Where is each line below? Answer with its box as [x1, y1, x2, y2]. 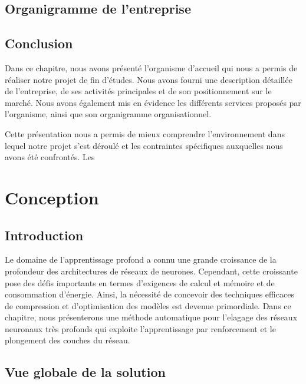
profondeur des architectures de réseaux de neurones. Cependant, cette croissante [5, 264, 298, 277]
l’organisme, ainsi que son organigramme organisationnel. [5, 108, 212, 120]
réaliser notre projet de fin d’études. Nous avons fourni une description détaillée [5, 73, 292, 85]
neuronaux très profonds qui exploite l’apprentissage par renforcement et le [5, 322, 276, 335]
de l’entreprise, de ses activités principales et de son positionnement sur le [5, 85, 272, 97]
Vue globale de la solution [5, 363, 166, 381]
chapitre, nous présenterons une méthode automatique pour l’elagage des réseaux [5, 311, 298, 323]
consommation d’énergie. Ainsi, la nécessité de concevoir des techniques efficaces [5, 288, 294, 300]
